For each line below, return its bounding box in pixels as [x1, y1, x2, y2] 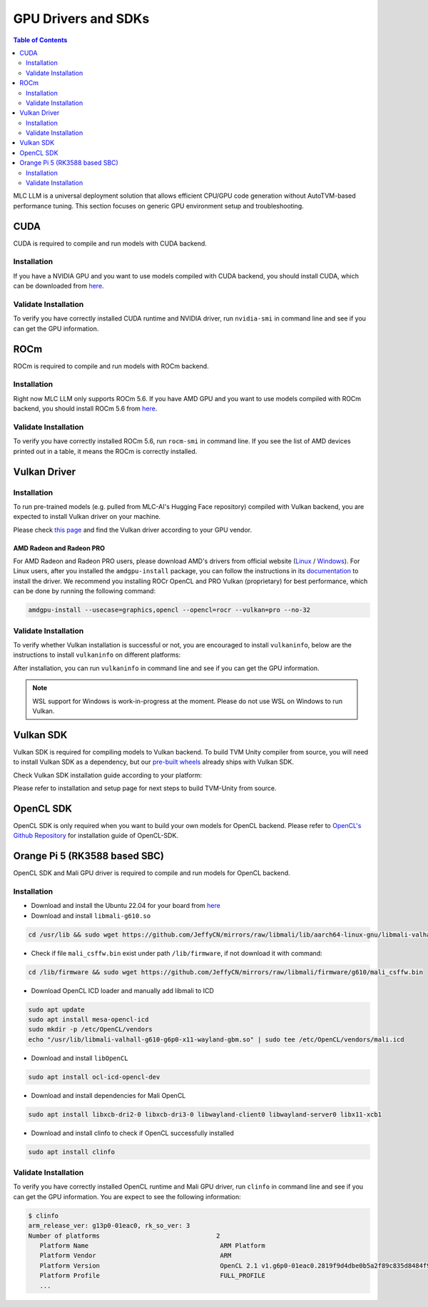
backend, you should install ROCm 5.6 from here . [13, 404, 158, 413]
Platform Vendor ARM [39, 1251, 232, 1260]
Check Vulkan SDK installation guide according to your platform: [13, 771, 203, 779]
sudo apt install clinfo [28, 1148, 116, 1156]
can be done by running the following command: [13, 587, 156, 595]
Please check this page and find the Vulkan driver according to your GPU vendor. [13, 525, 253, 534]
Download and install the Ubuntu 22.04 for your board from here [31, 902, 220, 910]
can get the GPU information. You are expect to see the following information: [13, 1192, 242, 1201]
